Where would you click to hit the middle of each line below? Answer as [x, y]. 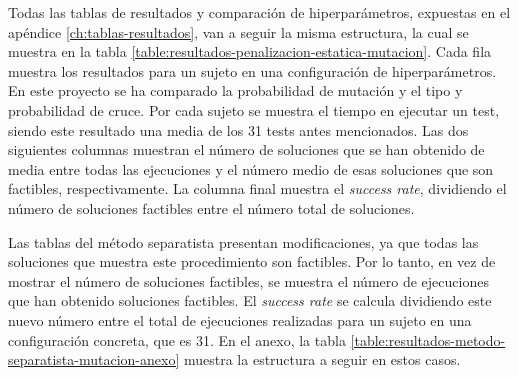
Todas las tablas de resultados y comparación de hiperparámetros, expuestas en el [259, 12]
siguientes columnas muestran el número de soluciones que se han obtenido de [246, 149]
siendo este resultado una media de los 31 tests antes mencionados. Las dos [238, 129]
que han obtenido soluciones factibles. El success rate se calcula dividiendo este [250, 300]
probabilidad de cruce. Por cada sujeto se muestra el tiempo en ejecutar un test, [254, 109]
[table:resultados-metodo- [428, 339]
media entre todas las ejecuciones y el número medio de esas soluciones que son [251, 168]
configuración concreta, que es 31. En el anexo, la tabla [177, 339]
